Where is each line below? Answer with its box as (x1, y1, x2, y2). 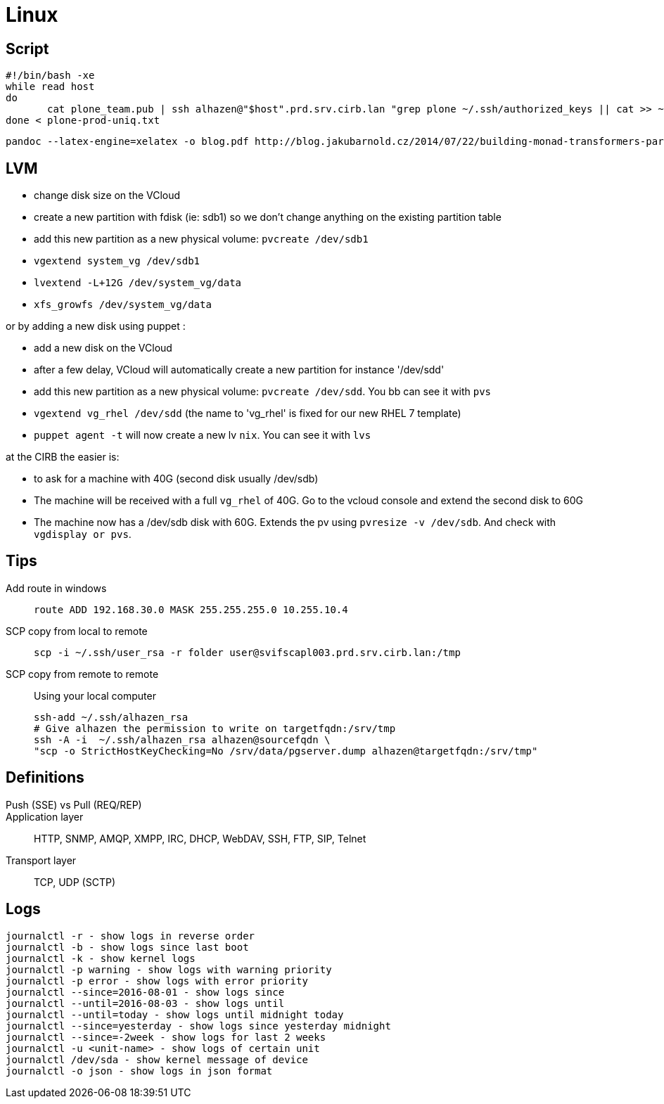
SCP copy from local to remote (6, 624, 148, 637)
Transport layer (6, 854, 77, 866)
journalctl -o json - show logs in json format (6, 1065, 273, 1077)
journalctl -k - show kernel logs (6, 952, 196, 964)
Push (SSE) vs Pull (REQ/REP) (6, 798, 142, 811)
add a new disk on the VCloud (34, 342, 172, 354)
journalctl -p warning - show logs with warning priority (6, 963, 332, 975)
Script (6, 39, 49, 58)
